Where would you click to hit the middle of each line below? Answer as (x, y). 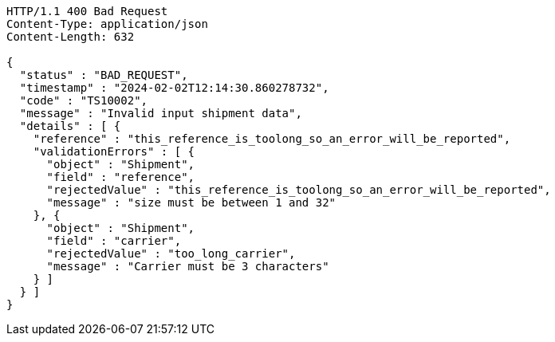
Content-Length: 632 (71, 37)
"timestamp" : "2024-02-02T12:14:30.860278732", (174, 88)
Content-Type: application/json (107, 24)
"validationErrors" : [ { (114, 151)
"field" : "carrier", (114, 241)
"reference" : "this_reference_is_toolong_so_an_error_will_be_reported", (272, 139)
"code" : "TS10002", (84, 100)
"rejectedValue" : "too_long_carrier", (171, 254)
